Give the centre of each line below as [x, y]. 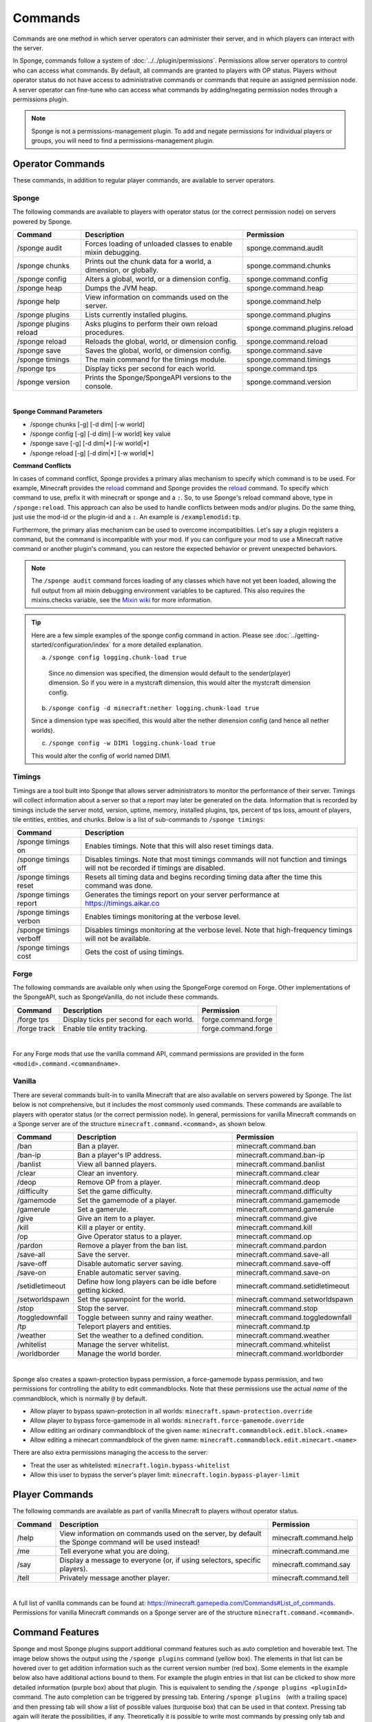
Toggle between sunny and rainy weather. [145, 1318]
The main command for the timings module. [156, 360]
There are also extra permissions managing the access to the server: [110, 1453]
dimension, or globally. [122, 270]
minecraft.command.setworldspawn [295, 1300]
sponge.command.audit [285, 248]
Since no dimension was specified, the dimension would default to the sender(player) [169, 673]
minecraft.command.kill [275, 1227]
